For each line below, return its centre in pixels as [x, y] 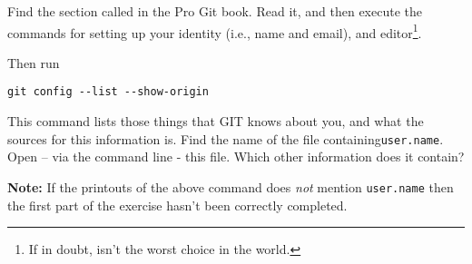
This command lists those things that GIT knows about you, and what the [216, 121]
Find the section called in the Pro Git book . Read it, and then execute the [215, 11]
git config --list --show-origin [108, 92]
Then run [34, 62]
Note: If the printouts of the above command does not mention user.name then [231, 186]
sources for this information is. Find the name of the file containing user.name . [226, 138]
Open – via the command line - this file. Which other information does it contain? [236, 156]
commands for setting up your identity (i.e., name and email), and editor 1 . [215, 31]
